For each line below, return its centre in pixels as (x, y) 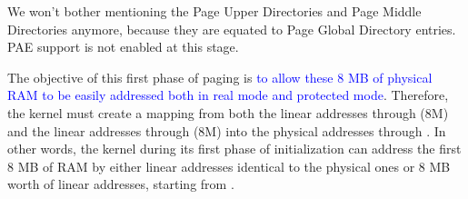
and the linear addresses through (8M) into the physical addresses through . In (227, 130)
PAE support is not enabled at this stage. (123, 47)
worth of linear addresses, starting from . (121, 184)
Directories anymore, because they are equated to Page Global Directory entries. (232, 29)
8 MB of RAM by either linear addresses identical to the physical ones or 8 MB (229, 166)
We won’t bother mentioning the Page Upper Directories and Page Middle (214, 11)
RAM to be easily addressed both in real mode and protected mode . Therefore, (228, 95)
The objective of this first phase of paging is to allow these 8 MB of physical (220, 77)
